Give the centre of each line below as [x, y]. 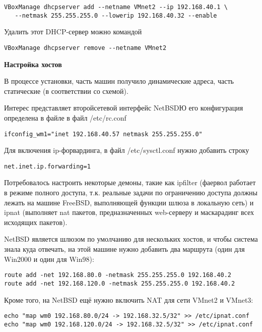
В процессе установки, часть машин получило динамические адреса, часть [119, 81]
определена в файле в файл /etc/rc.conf [65, 117]
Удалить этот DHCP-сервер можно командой [73, 32]
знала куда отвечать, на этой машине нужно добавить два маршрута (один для [124, 249]
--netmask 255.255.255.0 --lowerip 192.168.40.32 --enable [116, 15]
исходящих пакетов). [36, 222]
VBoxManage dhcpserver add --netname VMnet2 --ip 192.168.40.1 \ [116, 7]
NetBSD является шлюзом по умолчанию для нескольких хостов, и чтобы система [131, 239]
